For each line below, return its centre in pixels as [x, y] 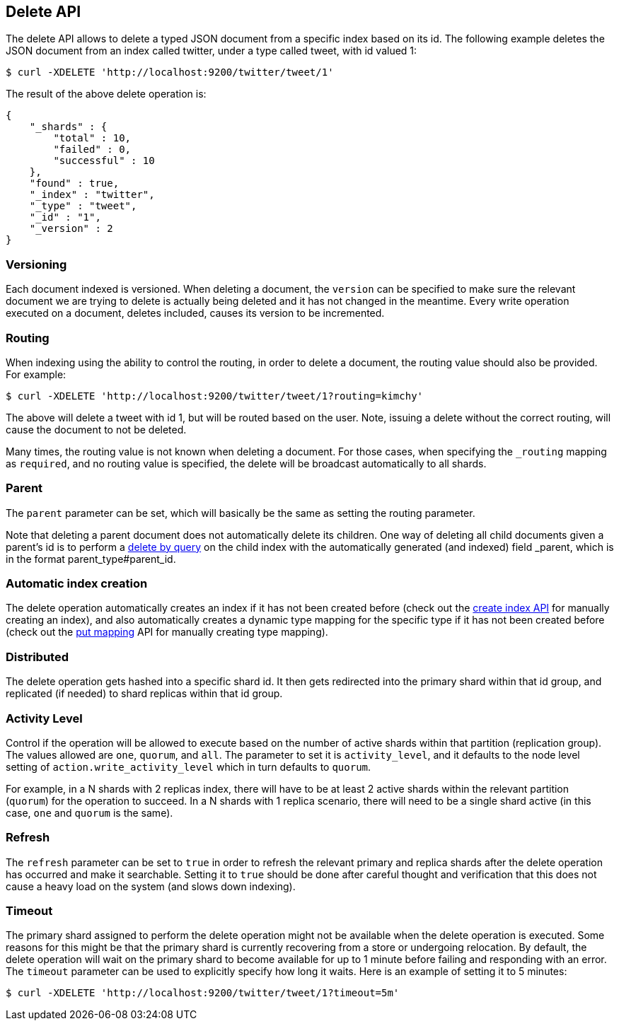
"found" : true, [74, 183]
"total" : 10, [92, 138]
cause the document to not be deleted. [96, 429]
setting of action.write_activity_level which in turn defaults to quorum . [189, 766]
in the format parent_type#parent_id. [91, 559]
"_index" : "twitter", [92, 195]
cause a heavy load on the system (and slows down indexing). [151, 886]
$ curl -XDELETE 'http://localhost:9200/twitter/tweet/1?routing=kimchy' [215, 396]
